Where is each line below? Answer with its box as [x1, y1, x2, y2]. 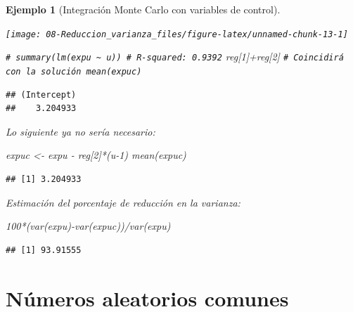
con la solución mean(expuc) [6, 66, 142, 77]
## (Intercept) [6, 89, 77, 100]
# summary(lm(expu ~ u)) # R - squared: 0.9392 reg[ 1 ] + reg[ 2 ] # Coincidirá [6, 49, 344, 64]
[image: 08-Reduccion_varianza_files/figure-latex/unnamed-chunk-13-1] [6, 29, 348, 39]
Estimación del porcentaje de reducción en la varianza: [6, 195, 240, 209]
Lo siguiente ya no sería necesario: [6, 124, 155, 138]
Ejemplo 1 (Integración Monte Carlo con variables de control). [6, 2, 281, 16]
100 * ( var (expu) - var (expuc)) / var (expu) [6, 219, 171, 233]
